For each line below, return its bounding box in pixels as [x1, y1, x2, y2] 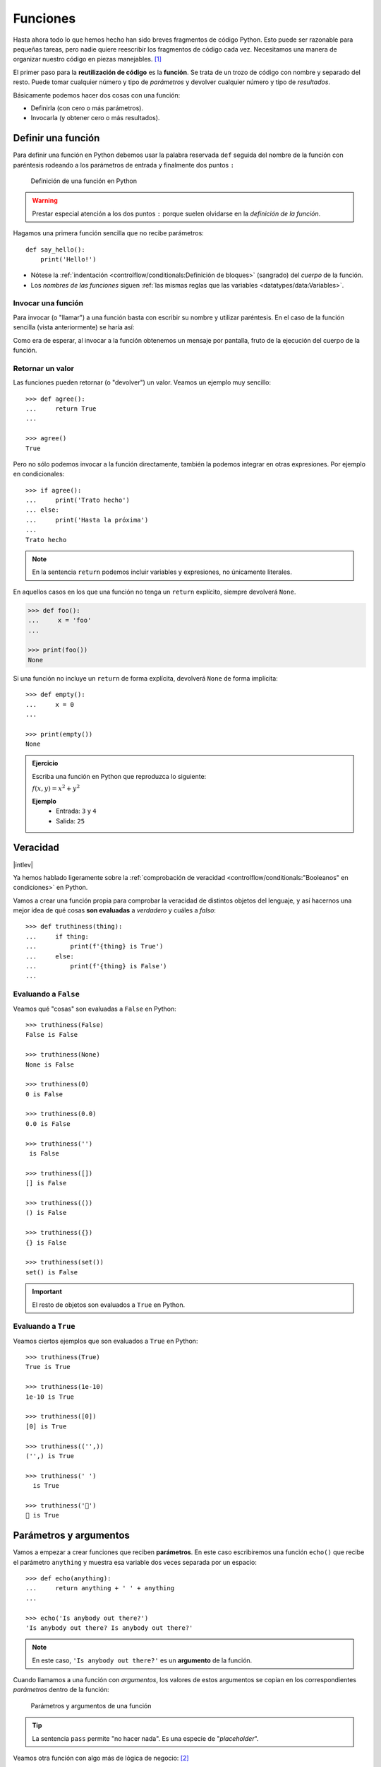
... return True [25, 404, 97, 413]
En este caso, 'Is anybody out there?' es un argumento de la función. [32, 1656, 253, 1665]
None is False [25, 1060, 74, 1069]
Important [32, 1287, 63, 1296]
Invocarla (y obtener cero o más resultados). [30, 114, 160, 122]
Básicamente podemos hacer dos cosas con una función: [13, 90, 181, 99]
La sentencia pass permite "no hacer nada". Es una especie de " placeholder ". [32, 1734, 259, 1742]
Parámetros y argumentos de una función [30, 1701, 152, 1710]
